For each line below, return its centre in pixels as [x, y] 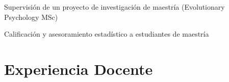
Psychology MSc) [31, 17]
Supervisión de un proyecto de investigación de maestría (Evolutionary [115, 7]
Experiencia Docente [79, 69]
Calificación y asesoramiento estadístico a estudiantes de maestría [107, 34]
